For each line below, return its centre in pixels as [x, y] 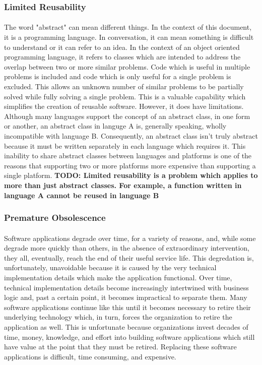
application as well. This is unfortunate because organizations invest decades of [126, 326]
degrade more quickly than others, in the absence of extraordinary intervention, [127, 248]
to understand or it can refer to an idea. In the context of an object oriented [122, 47]
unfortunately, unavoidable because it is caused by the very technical [110, 267]
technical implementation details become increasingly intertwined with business [126, 287]
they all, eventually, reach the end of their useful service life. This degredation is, [129, 257]
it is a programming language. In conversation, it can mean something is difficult [129, 37]
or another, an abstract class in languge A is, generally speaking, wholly [115, 126]
